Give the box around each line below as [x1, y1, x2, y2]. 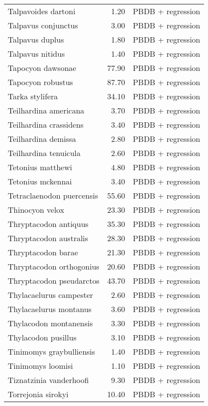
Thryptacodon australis [8, 232, 88, 244]
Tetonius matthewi [8, 161, 72, 173]
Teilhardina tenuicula [8, 147, 81, 158]
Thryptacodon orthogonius [8, 261, 99, 272]
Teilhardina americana [8, 105, 85, 116]
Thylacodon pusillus [8, 332, 77, 343]
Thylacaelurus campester [8, 289, 93, 300]
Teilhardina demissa [8, 133, 76, 144]
